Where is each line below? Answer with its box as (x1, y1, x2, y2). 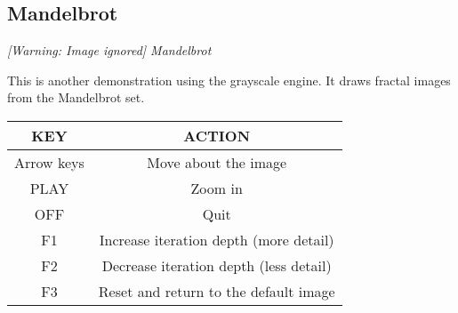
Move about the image (147, 151, 287, 173)
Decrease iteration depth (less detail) (101, 254, 332, 276)
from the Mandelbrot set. (7, 88, 145, 107)
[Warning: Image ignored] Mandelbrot (7, 41, 212, 60)
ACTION (183, 124, 251, 146)
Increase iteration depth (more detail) (99, 229, 334, 250)
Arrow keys (14, 151, 84, 173)
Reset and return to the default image (98, 280, 335, 301)
